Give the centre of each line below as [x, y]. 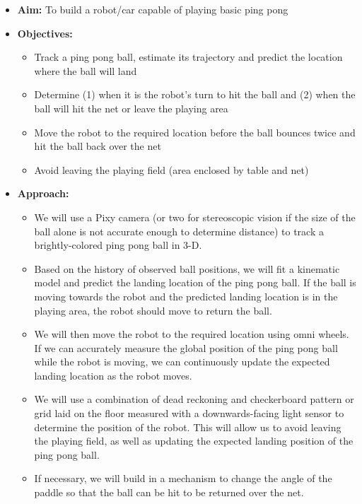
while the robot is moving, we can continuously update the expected [182, 362]
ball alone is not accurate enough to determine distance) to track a [179, 231]
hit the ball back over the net [98, 146]
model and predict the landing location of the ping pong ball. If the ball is [195, 282]
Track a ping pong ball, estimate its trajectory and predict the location [188, 57]
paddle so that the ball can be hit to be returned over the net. [169, 492]
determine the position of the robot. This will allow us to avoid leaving [188, 427]
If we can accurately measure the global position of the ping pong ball [186, 347]
